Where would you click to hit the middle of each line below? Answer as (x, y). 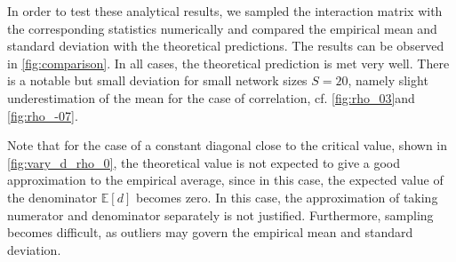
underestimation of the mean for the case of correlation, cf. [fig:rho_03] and (211, 97)
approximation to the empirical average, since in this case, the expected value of (225, 180)
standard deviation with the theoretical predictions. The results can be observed (226, 46)
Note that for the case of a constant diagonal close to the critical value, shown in (228, 145)
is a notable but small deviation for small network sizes (157, 80)
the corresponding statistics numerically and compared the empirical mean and (222, 28)
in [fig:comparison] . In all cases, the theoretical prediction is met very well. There (228, 63)
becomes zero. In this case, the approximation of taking (287, 197)
